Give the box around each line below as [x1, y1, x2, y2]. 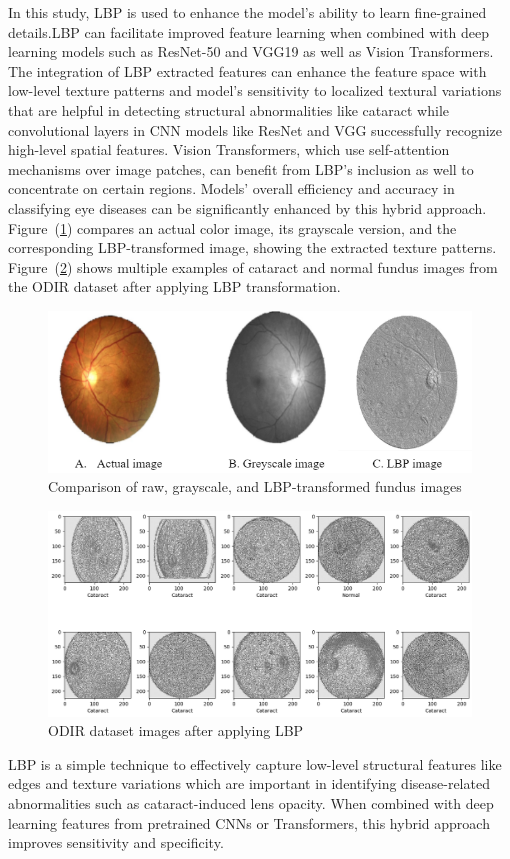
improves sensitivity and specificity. [8, 832, 224, 853]
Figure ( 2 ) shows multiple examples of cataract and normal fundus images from [8, 256, 498, 277]
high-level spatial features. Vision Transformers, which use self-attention [8, 139, 450, 160]
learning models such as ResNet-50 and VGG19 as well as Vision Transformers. [8, 41, 494, 62]
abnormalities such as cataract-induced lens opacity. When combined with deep [8, 792, 494, 813]
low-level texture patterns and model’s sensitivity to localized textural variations [8, 80, 502, 101]
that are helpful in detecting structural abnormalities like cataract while [8, 99, 449, 120]
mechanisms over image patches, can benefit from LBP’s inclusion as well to [8, 158, 474, 179]
